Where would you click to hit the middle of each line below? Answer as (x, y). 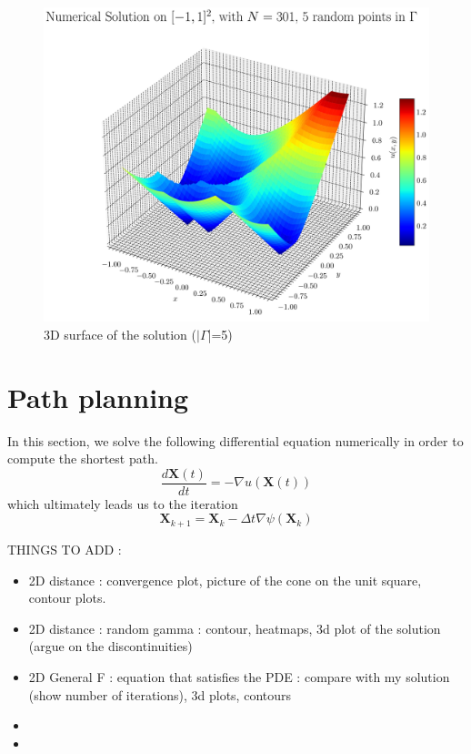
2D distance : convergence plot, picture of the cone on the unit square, (225, 580)
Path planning (98, 397)
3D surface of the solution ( (120, 334)
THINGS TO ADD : (65, 549)
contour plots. (67, 598)
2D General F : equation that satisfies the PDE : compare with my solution (239, 676)
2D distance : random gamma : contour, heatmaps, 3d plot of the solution (235, 628)
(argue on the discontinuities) (110, 646)
